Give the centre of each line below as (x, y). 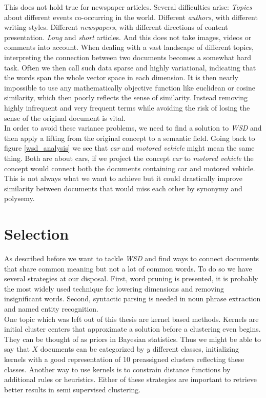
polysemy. (19, 198)
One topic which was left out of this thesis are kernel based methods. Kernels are (131, 319)
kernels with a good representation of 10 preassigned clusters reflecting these (124, 359)
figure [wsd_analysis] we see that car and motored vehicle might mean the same (129, 148)
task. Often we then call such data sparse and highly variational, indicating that (130, 67)
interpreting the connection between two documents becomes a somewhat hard (128, 57)
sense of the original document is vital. (65, 117)
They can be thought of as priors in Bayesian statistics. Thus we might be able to (132, 339)
